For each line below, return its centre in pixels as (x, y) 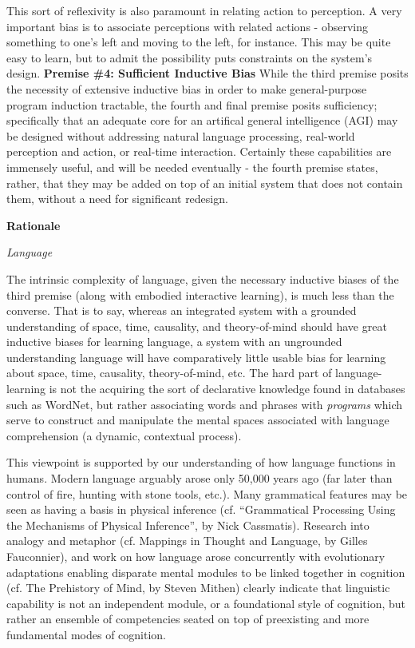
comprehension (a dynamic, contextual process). (124, 435)
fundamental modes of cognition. (86, 634)
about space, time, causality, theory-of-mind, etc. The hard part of (169, 373)
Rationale (34, 225)
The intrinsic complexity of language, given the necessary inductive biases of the (203, 278)
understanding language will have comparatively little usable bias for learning (196, 357)
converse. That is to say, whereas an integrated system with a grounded (182, 310)
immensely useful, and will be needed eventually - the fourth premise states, (192, 167)
